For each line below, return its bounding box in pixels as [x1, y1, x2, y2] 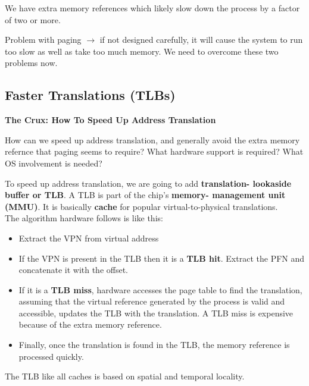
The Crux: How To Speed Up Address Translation [5, 114, 216, 126]
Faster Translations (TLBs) [5, 86, 176, 104]
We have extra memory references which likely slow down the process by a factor [5, 2, 300, 14]
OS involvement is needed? [5, 156, 102, 169]
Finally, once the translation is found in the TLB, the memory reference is [18, 338, 290, 351]
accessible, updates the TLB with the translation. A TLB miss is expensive [18, 306, 294, 319]
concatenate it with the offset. [18, 263, 129, 276]
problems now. [5, 57, 58, 69]
